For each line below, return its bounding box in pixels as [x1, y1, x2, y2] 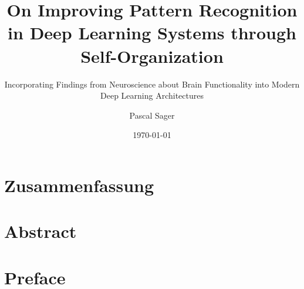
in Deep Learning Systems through [8, 21, 296, 45]
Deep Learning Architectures [100, 89, 204, 102]
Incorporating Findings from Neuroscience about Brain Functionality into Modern [4, 78, 300, 90]
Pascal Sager [129, 109, 175, 121]
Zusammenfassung [4, 173, 154, 197]
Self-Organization [80, 43, 224, 68]
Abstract [4, 219, 77, 243]
